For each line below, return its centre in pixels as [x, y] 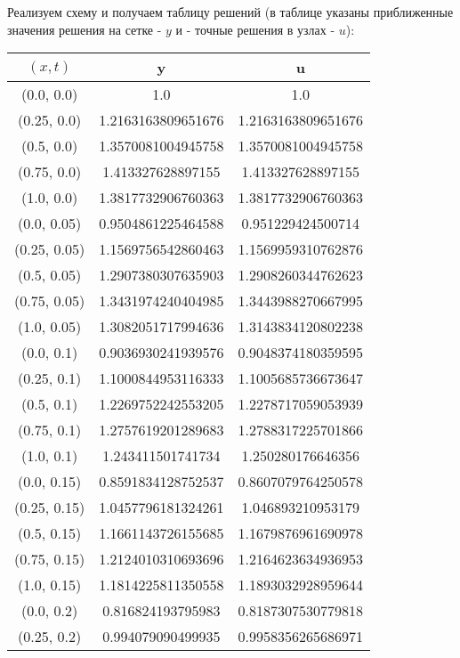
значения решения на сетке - [85, 29]
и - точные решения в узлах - [255, 29]
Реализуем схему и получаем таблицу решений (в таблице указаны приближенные [230, 12]
